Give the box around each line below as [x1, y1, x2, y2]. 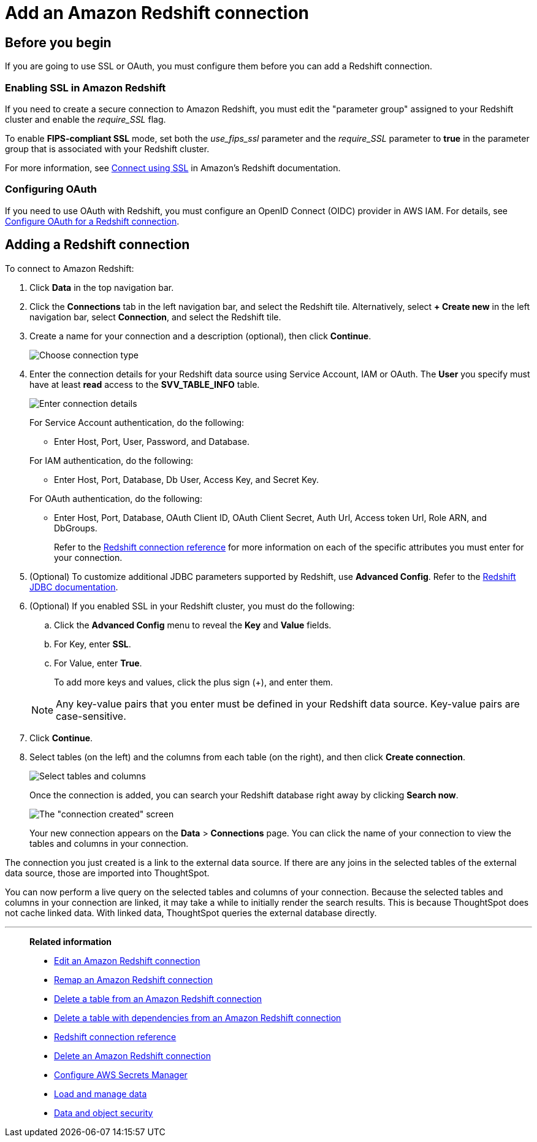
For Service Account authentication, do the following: [29, 417, 245, 428]
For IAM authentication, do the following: [29, 455, 194, 466]
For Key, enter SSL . [54, 638, 131, 649]
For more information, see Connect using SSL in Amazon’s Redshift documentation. [5, 162, 341, 173]
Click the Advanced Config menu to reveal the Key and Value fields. [54, 619, 332, 630]
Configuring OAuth [5, 183, 97, 196]
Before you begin [5, 34, 112, 50]
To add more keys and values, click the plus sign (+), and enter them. [54, 676, 333, 687]
